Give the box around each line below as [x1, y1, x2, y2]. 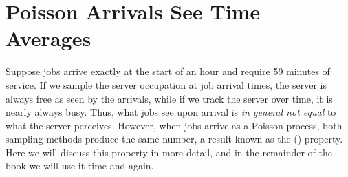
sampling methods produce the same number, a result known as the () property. [6, 132, 343, 146]
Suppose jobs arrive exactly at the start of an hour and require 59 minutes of [6, 64, 330, 79]
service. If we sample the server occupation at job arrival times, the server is [6, 77, 327, 92]
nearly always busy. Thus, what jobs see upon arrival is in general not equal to [6, 105, 336, 119]
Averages [6, 24, 91, 52]
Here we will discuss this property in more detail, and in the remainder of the [6, 145, 332, 159]
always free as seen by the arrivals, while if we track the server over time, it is [6, 91, 333, 105]
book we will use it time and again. [6, 158, 154, 173]
